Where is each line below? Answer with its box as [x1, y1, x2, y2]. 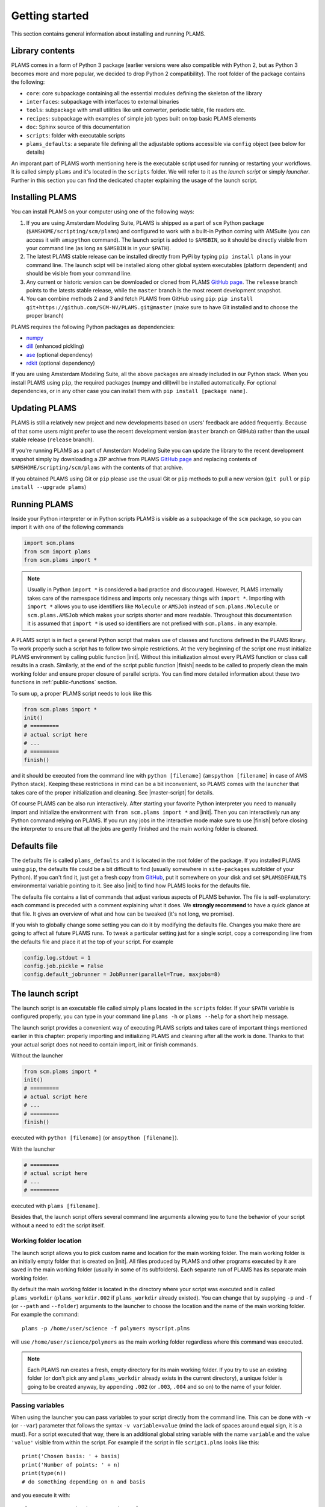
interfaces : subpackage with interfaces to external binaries [26, 98, 179, 105]
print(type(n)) [22, 1470, 67, 1477]
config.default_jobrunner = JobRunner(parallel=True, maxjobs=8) [23, 971, 221, 978]
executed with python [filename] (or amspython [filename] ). [11, 1134, 179, 1142]
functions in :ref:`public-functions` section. [11, 679, 117, 686]
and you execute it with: [11, 1492, 70, 1499]
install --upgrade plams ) [11, 483, 87, 491]
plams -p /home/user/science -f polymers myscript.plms [22, 1325, 190, 1332]
